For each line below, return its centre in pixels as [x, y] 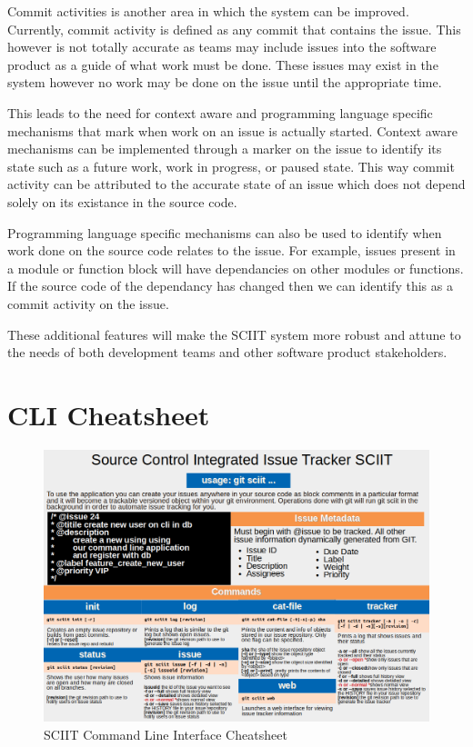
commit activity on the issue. [88, 303]
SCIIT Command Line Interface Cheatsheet [166, 735]
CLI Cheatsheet [109, 414]
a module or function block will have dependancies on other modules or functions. [236, 268]
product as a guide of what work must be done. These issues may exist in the [223, 64]
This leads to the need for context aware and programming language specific [220, 112]
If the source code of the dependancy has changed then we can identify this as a [230, 286]
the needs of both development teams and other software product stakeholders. [227, 352]
